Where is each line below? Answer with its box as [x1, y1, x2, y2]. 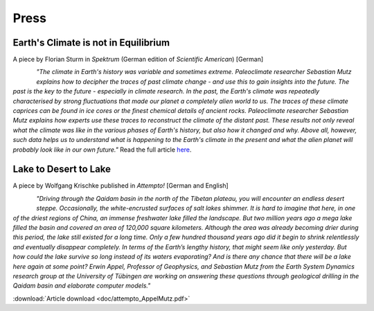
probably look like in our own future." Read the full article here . [12, 145, 192, 154]
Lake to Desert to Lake [12, 163, 111, 175]
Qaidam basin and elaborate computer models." [12, 281, 151, 290]
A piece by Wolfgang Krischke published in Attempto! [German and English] [12, 181, 229, 190]
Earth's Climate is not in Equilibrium [12, 37, 170, 48]
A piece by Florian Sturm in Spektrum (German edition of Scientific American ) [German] [12, 55, 264, 64]
